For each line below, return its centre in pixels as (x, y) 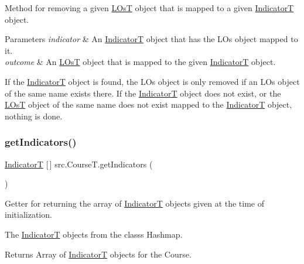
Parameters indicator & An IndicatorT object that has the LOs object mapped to (151, 39)
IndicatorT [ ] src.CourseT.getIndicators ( (79, 164)
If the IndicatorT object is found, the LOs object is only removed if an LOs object (152, 81)
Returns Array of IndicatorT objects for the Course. (98, 254)
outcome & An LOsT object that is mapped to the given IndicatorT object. (140, 62)
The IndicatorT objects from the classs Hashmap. (94, 234)
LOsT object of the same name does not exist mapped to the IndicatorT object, (148, 104)
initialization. (28, 215)
